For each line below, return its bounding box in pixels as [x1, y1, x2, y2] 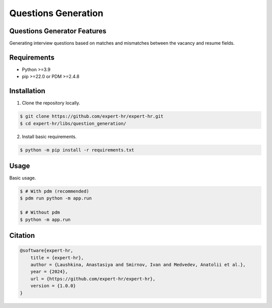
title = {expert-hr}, [30, 255, 84, 261]
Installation [9, 87, 45, 95]
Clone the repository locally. [22, 100, 81, 106]
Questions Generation [9, 8, 103, 19]
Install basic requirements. [22, 134, 77, 140]
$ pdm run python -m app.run [20, 196, 92, 201]
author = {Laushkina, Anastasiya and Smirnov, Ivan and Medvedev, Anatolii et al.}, [30, 262, 246, 268]
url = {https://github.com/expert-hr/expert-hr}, [30, 276, 156, 282]
